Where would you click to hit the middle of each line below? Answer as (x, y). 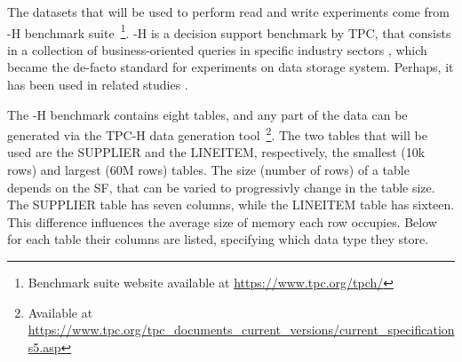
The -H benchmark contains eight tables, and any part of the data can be (207, 114)
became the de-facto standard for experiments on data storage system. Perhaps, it (231, 67)
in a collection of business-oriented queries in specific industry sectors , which (217, 49)
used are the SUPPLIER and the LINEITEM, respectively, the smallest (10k (216, 152)
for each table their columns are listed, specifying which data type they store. (218, 239)
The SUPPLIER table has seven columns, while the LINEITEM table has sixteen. (231, 205)
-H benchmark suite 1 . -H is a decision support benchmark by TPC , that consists (229, 31)
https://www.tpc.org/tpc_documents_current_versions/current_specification (241, 330)
